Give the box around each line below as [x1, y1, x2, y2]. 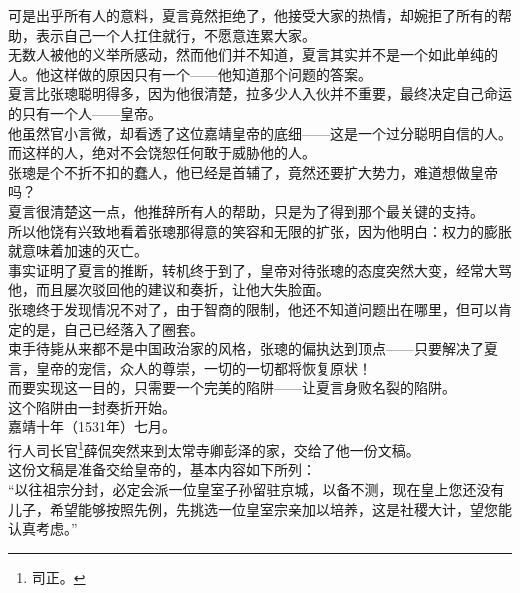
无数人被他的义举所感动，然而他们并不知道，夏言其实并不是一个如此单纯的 [8, 44, 498, 65]
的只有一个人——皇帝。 [8, 102, 162, 123]
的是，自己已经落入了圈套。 [21, 318, 204, 339]
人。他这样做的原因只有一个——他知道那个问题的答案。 [8, 63, 372, 84]
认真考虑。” [8, 518, 78, 539]
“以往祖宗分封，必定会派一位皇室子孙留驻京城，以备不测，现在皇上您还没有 [8, 478, 505, 499]
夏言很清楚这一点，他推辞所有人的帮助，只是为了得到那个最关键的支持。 [8, 200, 484, 221]
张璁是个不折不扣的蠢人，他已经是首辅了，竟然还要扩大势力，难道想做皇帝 [8, 161, 498, 182]
